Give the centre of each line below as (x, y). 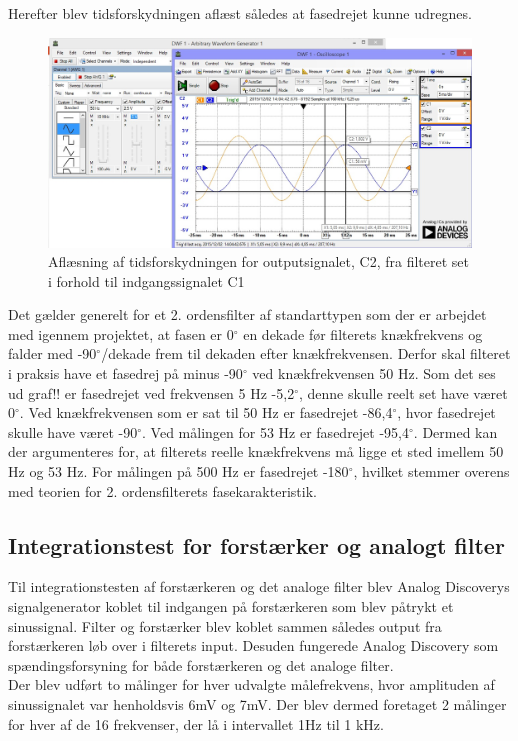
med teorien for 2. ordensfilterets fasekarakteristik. (162, 490)
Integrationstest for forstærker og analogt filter (256, 544)
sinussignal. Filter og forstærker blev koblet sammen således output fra (225, 625)
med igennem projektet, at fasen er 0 (121, 333)
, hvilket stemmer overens (431, 471)
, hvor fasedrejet (446, 412)
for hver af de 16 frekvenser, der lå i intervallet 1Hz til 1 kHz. (196, 723)
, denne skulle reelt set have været (403, 392)
